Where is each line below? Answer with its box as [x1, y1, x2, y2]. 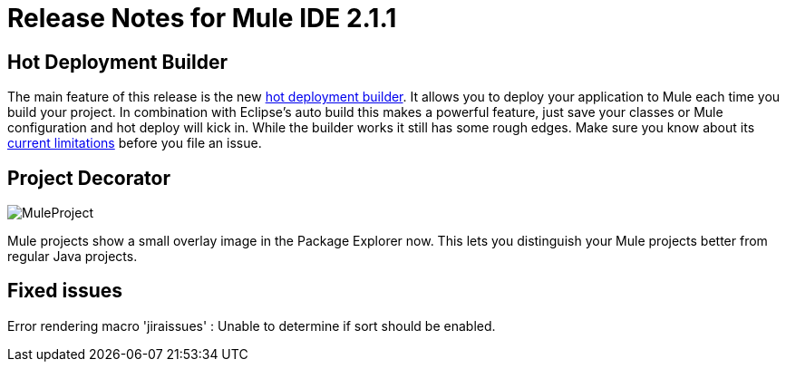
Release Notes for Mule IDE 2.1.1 [7, 3, 397, 34]
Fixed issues [7, 279, 123, 303]
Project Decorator [7, 166, 171, 189]
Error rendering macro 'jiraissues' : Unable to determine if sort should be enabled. [7, 317, 496, 334]
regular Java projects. [7, 248, 138, 265]
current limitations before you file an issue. [7, 135, 262, 151]
